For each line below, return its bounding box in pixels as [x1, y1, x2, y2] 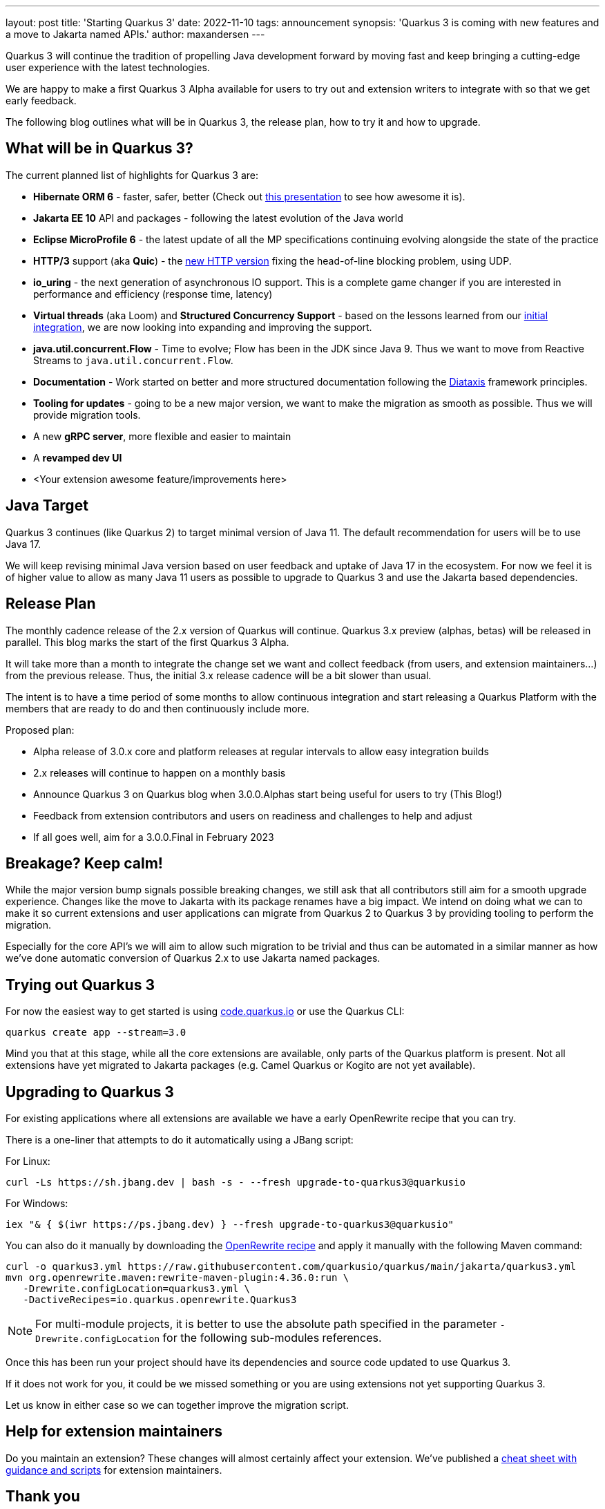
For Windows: [6, 1197, 68, 1210]
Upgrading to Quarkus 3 [6, 1083, 174, 1101]
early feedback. [6, 95, 77, 106]
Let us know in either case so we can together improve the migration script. [6, 1399, 349, 1412]
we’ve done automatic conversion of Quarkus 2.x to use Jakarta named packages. [6, 952, 381, 965]
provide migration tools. [33, 408, 141, 421]
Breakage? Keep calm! [6, 854, 163, 872]
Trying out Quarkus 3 [6, 976, 155, 994]
